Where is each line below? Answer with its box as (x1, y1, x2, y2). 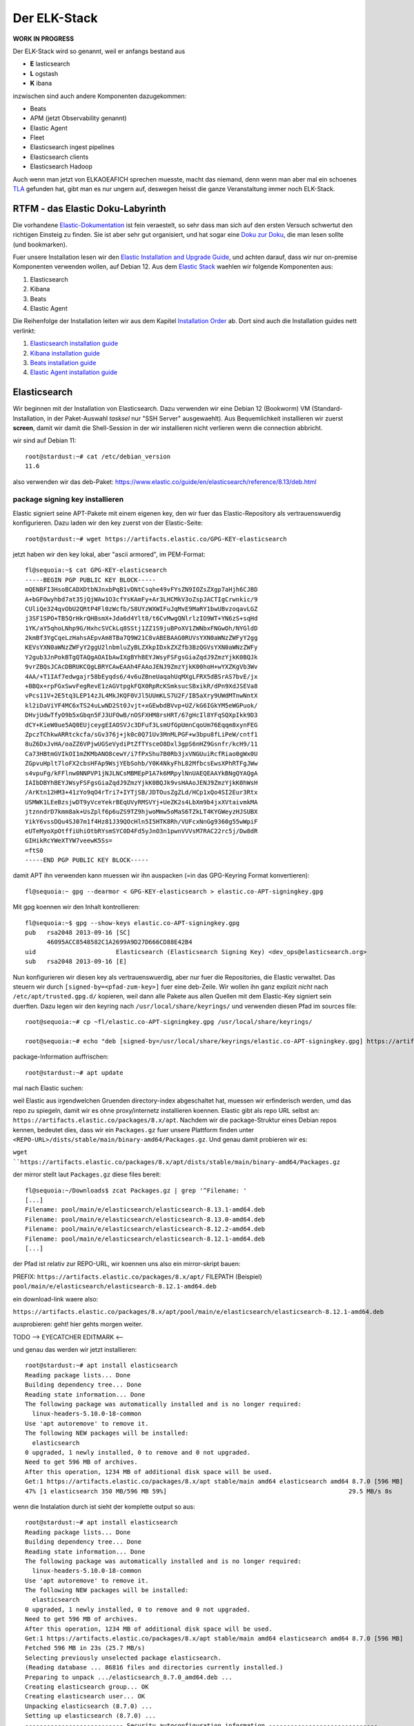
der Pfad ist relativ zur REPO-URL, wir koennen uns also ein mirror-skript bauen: (12, 1260, 241, 1268)
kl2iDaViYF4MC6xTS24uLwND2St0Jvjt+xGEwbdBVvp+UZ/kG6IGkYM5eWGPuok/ (25, 701, 258, 709)
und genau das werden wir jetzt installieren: (12, 1346, 137, 1354)
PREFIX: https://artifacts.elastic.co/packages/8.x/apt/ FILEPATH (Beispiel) (12, 1272, 262, 1281)
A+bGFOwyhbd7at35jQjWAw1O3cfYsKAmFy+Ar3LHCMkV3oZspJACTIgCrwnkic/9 (25, 595, 258, 603)
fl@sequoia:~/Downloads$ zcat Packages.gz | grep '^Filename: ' (25, 1186, 248, 1194)
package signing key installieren (12, 494, 124, 504)
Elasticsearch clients (30, 153, 89, 161)
